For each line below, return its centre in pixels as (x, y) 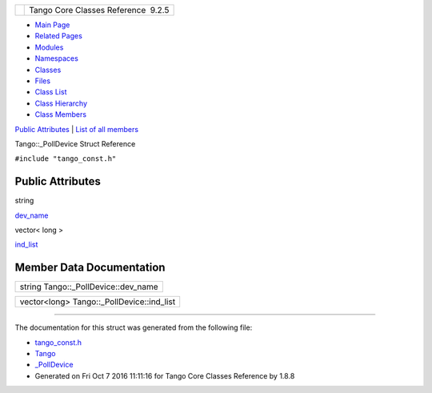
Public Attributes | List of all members (77, 129)
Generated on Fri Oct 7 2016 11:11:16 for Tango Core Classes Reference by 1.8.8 (165, 375)
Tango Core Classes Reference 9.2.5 (99, 10)
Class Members (61, 114)
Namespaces (57, 58)
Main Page (52, 25)
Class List (51, 92)
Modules (49, 47)
